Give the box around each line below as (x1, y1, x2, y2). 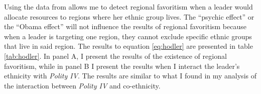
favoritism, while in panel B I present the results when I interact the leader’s (4, 60, 240, 71)
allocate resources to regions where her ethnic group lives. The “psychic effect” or (4, 11, 254, 22)
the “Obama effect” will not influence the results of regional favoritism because (4, 21, 246, 32)
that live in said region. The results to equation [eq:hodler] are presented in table (4, 41, 253, 51)
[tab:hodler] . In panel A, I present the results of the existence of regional (4, 50, 227, 61)
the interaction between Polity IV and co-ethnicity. (4, 80, 161, 90)
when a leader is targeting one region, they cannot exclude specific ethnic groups (4, 31, 252, 41)
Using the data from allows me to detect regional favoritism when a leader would (4, 2, 253, 12)
